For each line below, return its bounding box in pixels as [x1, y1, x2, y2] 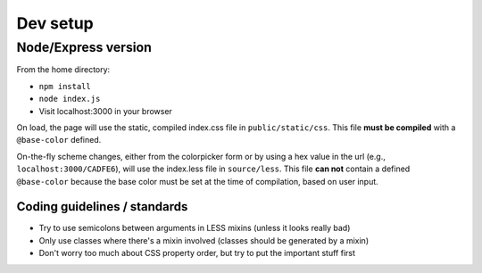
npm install [38, 81, 91, 91]
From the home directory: [16, 64, 111, 75]
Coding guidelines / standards [16, 199, 188, 214]
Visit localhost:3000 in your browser [38, 105, 173, 116]
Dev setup [16, 13, 94, 33]
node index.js [38, 94, 101, 104]
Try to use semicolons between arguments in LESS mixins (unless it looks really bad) [38, 223, 351, 234]
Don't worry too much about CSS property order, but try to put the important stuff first [38, 248, 356, 259]
